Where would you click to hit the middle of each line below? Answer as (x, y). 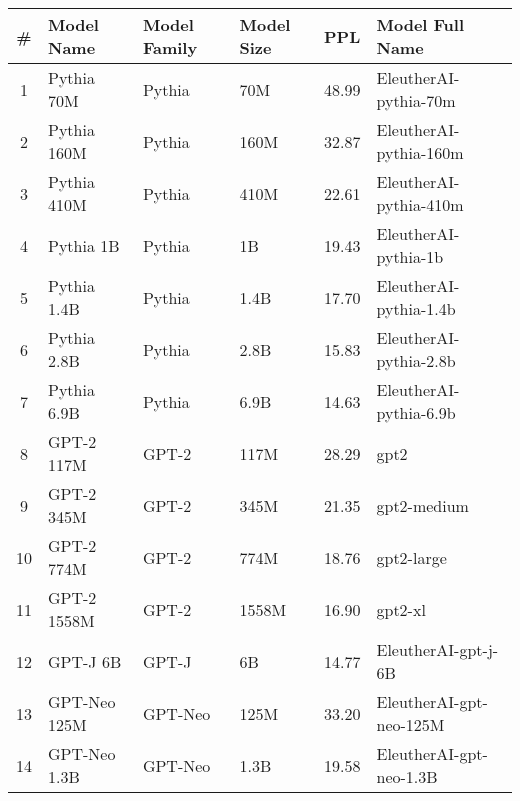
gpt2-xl (401, 609)
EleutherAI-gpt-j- (437, 649)
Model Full (420, 24)
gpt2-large (411, 557)
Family (170, 47)
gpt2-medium (422, 505)
